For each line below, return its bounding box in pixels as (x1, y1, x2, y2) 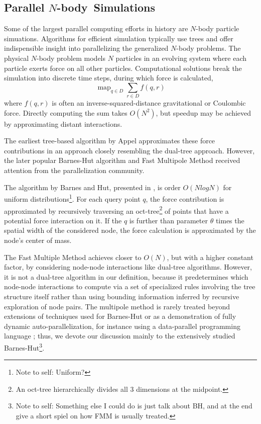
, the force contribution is (146, 193, 224, 204)
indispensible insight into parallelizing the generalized (4, 43, 169, 53)
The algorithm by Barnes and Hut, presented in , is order (4, 182, 181, 192)
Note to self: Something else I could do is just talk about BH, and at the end (16, 400, 252, 411)
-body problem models (37, 52, 106, 63)
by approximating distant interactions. (4, 118, 122, 129)
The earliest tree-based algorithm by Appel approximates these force (4, 135, 215, 146)
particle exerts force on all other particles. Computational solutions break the (4, 62, 242, 73)
